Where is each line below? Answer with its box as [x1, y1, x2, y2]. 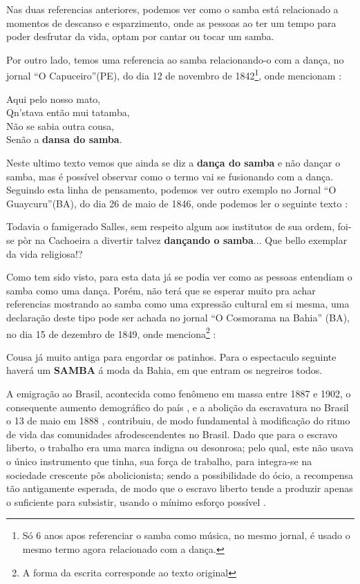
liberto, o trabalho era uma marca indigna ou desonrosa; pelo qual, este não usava [6, 440, 354, 455]
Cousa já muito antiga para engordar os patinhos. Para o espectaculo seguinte [6, 349, 337, 364]
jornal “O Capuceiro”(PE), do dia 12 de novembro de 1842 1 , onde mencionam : [6, 66, 342, 83]
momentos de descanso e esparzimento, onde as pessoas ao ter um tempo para [6, 15, 337, 30]
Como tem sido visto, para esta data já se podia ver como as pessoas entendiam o [6, 270, 352, 284]
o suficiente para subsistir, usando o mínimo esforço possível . [6, 494, 267, 509]
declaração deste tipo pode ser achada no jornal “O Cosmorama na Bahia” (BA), [6, 310, 350, 324]
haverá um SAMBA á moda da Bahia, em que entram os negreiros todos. [6, 363, 323, 377]
